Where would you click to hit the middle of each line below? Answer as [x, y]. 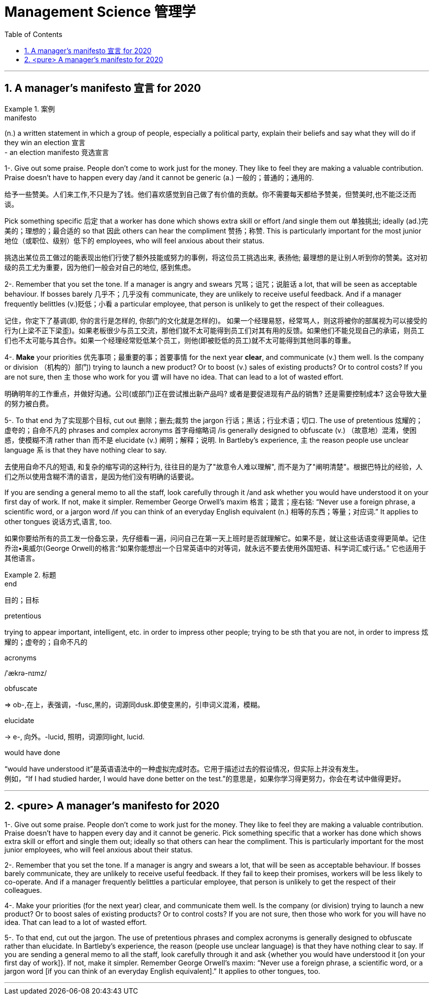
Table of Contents [34, 34]
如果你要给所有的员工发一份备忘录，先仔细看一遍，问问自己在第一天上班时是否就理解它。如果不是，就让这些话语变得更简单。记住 [215, 538]
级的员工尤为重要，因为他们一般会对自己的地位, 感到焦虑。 [100, 267]
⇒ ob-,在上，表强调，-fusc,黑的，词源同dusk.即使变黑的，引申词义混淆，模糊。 [135, 704]
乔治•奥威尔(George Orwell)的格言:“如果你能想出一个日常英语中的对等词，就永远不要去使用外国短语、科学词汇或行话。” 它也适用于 [215, 548]
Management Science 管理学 [100, 12]
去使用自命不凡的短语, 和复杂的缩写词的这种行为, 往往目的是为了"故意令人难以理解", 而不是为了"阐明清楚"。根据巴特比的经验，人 [214, 466]
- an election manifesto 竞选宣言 [57, 152]
